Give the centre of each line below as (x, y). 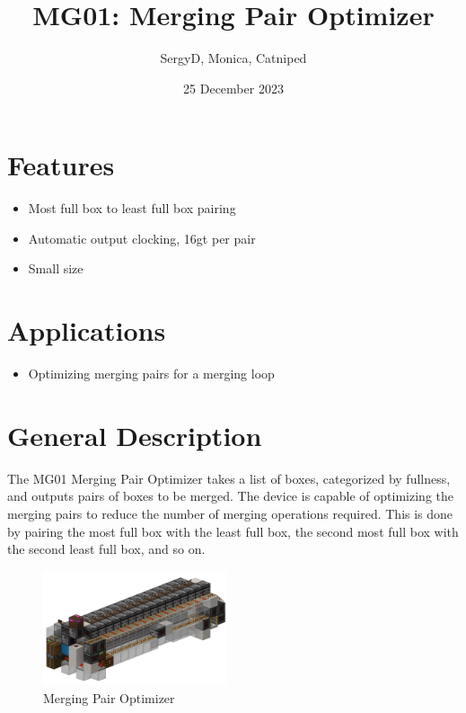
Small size (56, 268)
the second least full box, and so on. (106, 549)
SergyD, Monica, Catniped (233, 58)
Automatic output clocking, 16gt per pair (142, 238)
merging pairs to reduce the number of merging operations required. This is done (230, 514)
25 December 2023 (233, 88)
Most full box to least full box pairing (132, 208)
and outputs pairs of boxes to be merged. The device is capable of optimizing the (230, 496)
